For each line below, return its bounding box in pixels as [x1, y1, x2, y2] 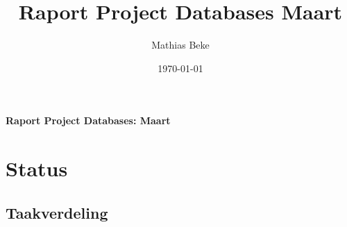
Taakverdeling [6, 201, 108, 223]
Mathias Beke [151, 37, 210, 52]
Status [6, 154, 68, 183]
